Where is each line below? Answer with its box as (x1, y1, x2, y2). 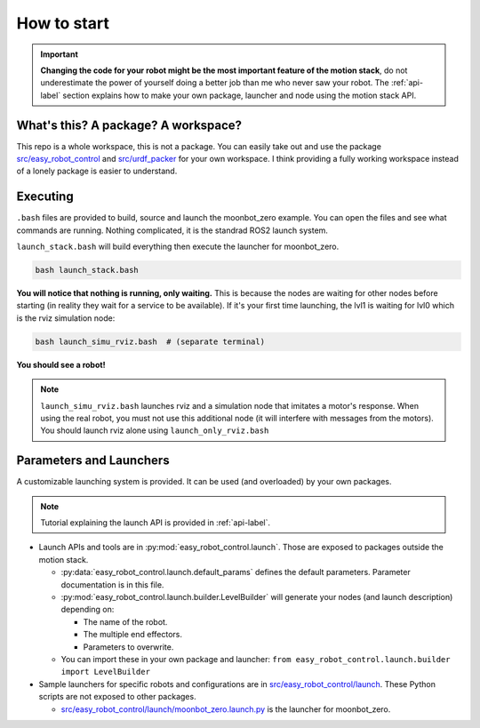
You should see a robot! (16, 359, 106, 370)
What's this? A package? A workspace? (16, 117, 243, 132)
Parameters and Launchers (16, 453, 170, 468)
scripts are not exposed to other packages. (38, 692, 196, 702)
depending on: (60, 604, 115, 615)
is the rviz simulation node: (16, 312, 116, 324)
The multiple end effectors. (83, 629, 182, 640)
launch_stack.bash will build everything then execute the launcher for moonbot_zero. (16, 241, 340, 252)
